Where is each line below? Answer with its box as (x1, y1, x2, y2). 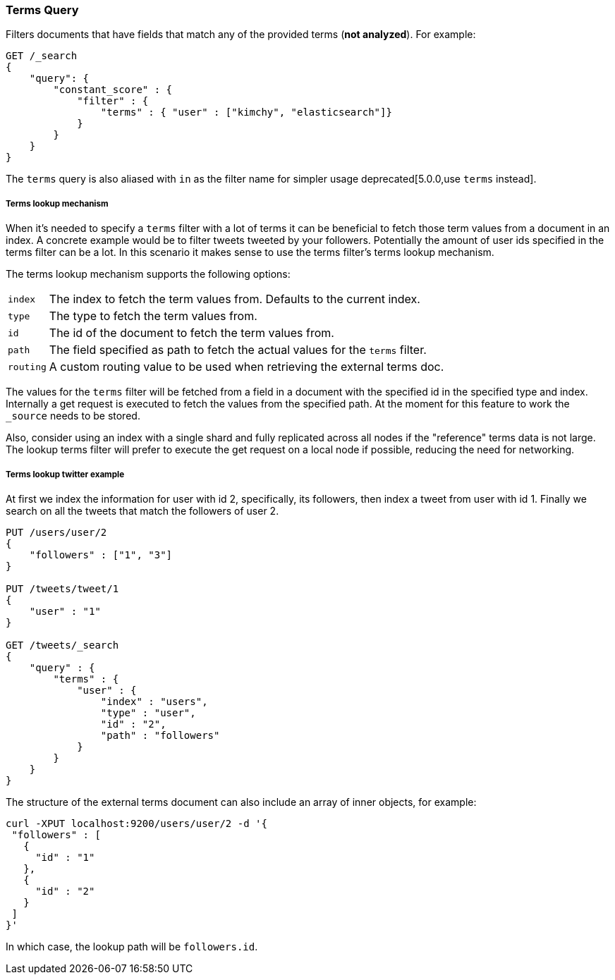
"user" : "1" (29, 605, 101, 617)
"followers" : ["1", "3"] (29, 549, 173, 561)
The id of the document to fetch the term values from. (49, 326, 334, 341)
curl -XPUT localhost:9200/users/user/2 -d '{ (6, 817, 267, 829)
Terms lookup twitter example (6, 469, 125, 479)
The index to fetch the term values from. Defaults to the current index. (49, 292, 420, 307)
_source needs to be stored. (6, 410, 140, 422)
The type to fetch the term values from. (49, 309, 257, 324)
